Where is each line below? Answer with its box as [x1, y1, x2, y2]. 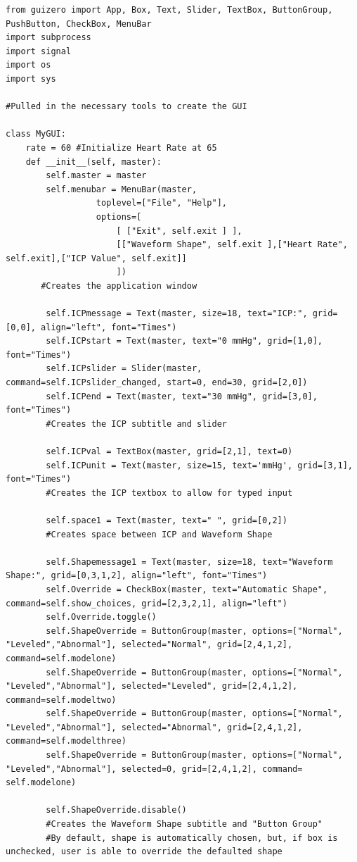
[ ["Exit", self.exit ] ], [116, 225, 242, 236]
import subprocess [6, 32, 91, 43]
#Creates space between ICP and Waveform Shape [46, 529, 273, 539]
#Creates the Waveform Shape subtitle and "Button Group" [46, 819, 323, 830]
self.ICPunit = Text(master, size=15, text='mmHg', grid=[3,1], [46, 460, 353, 470]
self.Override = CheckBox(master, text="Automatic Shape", [46, 584, 328, 594]
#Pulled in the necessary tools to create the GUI [6, 101, 247, 112]
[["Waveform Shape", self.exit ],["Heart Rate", [116, 239, 348, 250]
